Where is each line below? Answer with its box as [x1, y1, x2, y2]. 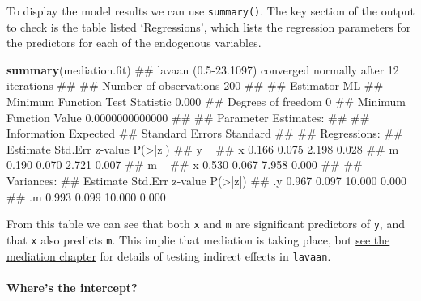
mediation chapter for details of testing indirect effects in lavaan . [6, 247, 331, 264]
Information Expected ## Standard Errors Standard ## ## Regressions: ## [6, 125, 403, 142]
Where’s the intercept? [6, 278, 138, 295]
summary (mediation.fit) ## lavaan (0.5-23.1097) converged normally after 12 [6, 61, 399, 78]
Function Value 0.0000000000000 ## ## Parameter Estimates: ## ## [6, 108, 370, 125]
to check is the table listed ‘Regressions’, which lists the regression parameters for [6, 18, 411, 35]
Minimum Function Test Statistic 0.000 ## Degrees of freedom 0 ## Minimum [6, 93, 406, 110]
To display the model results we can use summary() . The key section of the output [6, 2, 415, 19]
